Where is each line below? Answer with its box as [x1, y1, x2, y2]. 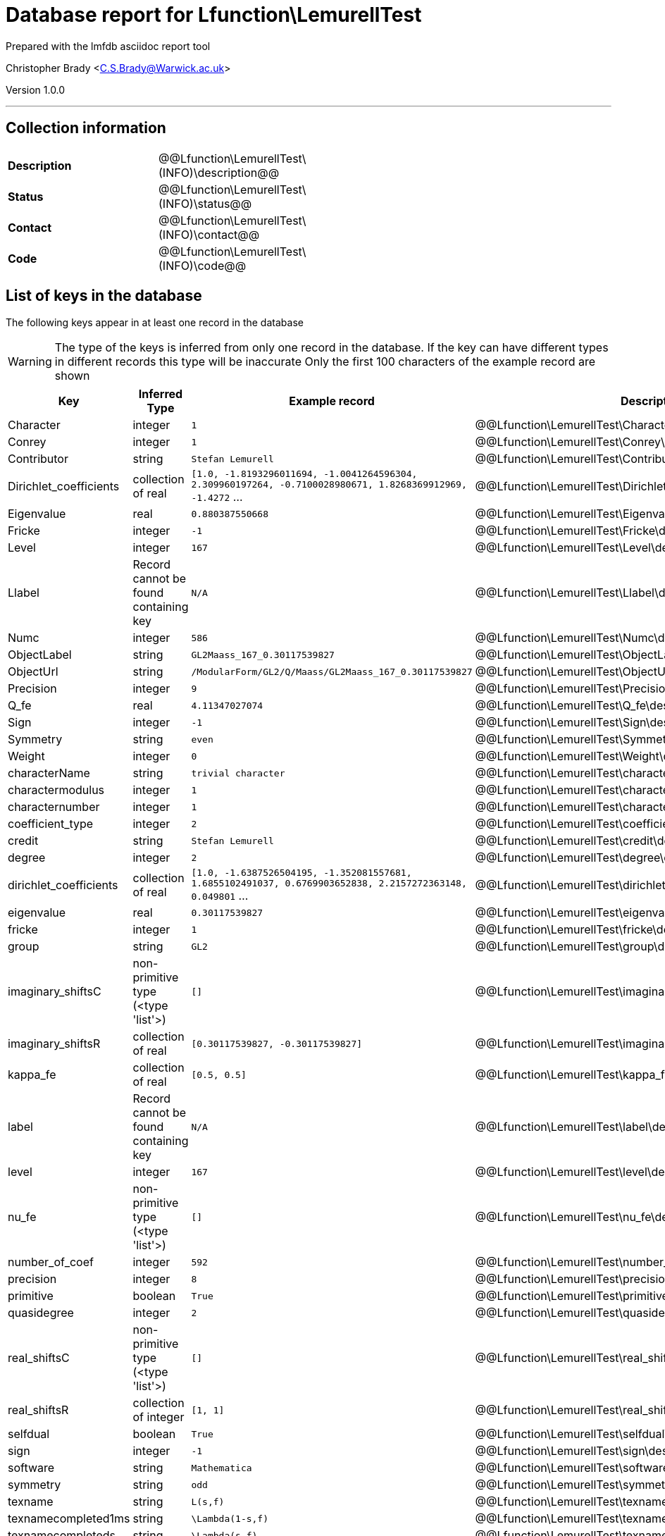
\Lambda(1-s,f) [191, 1513, 269, 1524]
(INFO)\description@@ [159, 165, 280, 180]
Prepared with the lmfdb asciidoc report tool [6, 39, 211, 52]
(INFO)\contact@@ [159, 227, 260, 242]
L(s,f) [191, 1496, 225, 1507]
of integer [132, 1410, 185, 1425]
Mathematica [191, 1462, 252, 1473]
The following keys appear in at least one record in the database [6, 316, 304, 329]
